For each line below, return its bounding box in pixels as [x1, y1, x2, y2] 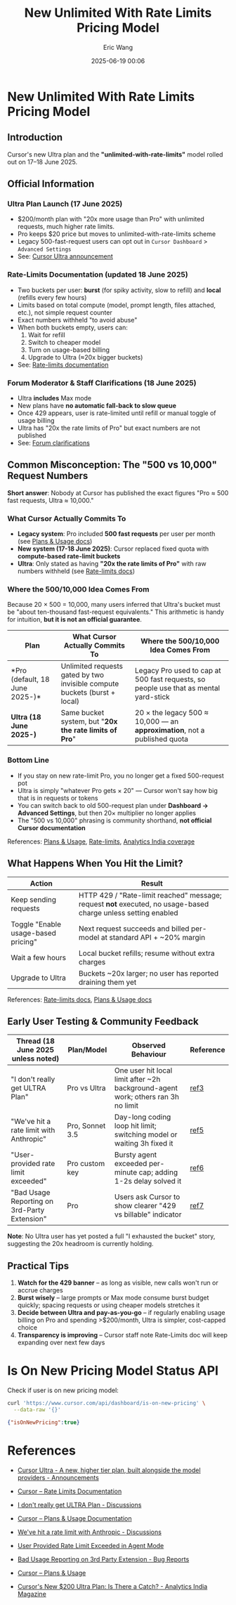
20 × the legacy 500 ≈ [134, 708, 209, 718]
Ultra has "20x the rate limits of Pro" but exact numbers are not [17, 424, 201, 433]
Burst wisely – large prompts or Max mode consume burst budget [17, 1294, 209, 1302]
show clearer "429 [114, 1201, 177, 1211]
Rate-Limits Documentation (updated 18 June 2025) [7, 270, 188, 280]
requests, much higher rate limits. [17, 223, 114, 231]
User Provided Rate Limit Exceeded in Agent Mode [17, 1541, 164, 1550]
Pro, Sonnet [67, 1121, 106, 1131]
